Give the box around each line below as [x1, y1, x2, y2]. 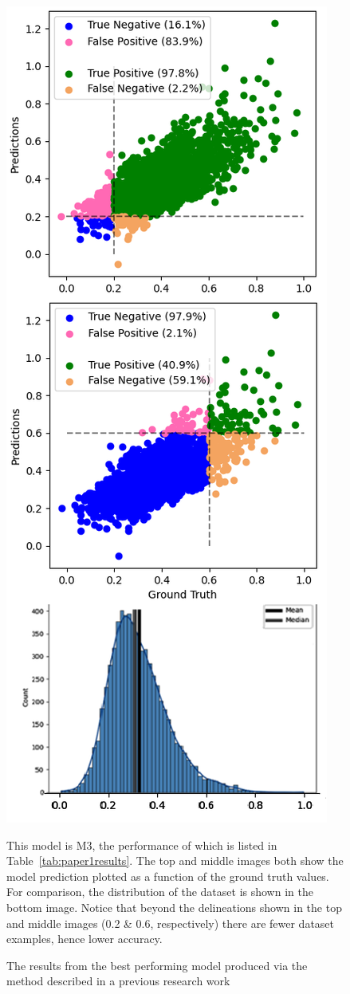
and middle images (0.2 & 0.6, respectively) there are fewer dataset [6, 914, 335, 931]
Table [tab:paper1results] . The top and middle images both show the [6, 852, 344, 869]
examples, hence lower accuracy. [6, 930, 163, 947]
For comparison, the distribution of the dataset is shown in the [6, 883, 313, 900]
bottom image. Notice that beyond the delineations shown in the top [6, 898, 342, 915]
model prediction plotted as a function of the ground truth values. [6, 867, 329, 884]
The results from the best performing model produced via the [6, 957, 308, 973]
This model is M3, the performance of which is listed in [6, 836, 277, 853]
